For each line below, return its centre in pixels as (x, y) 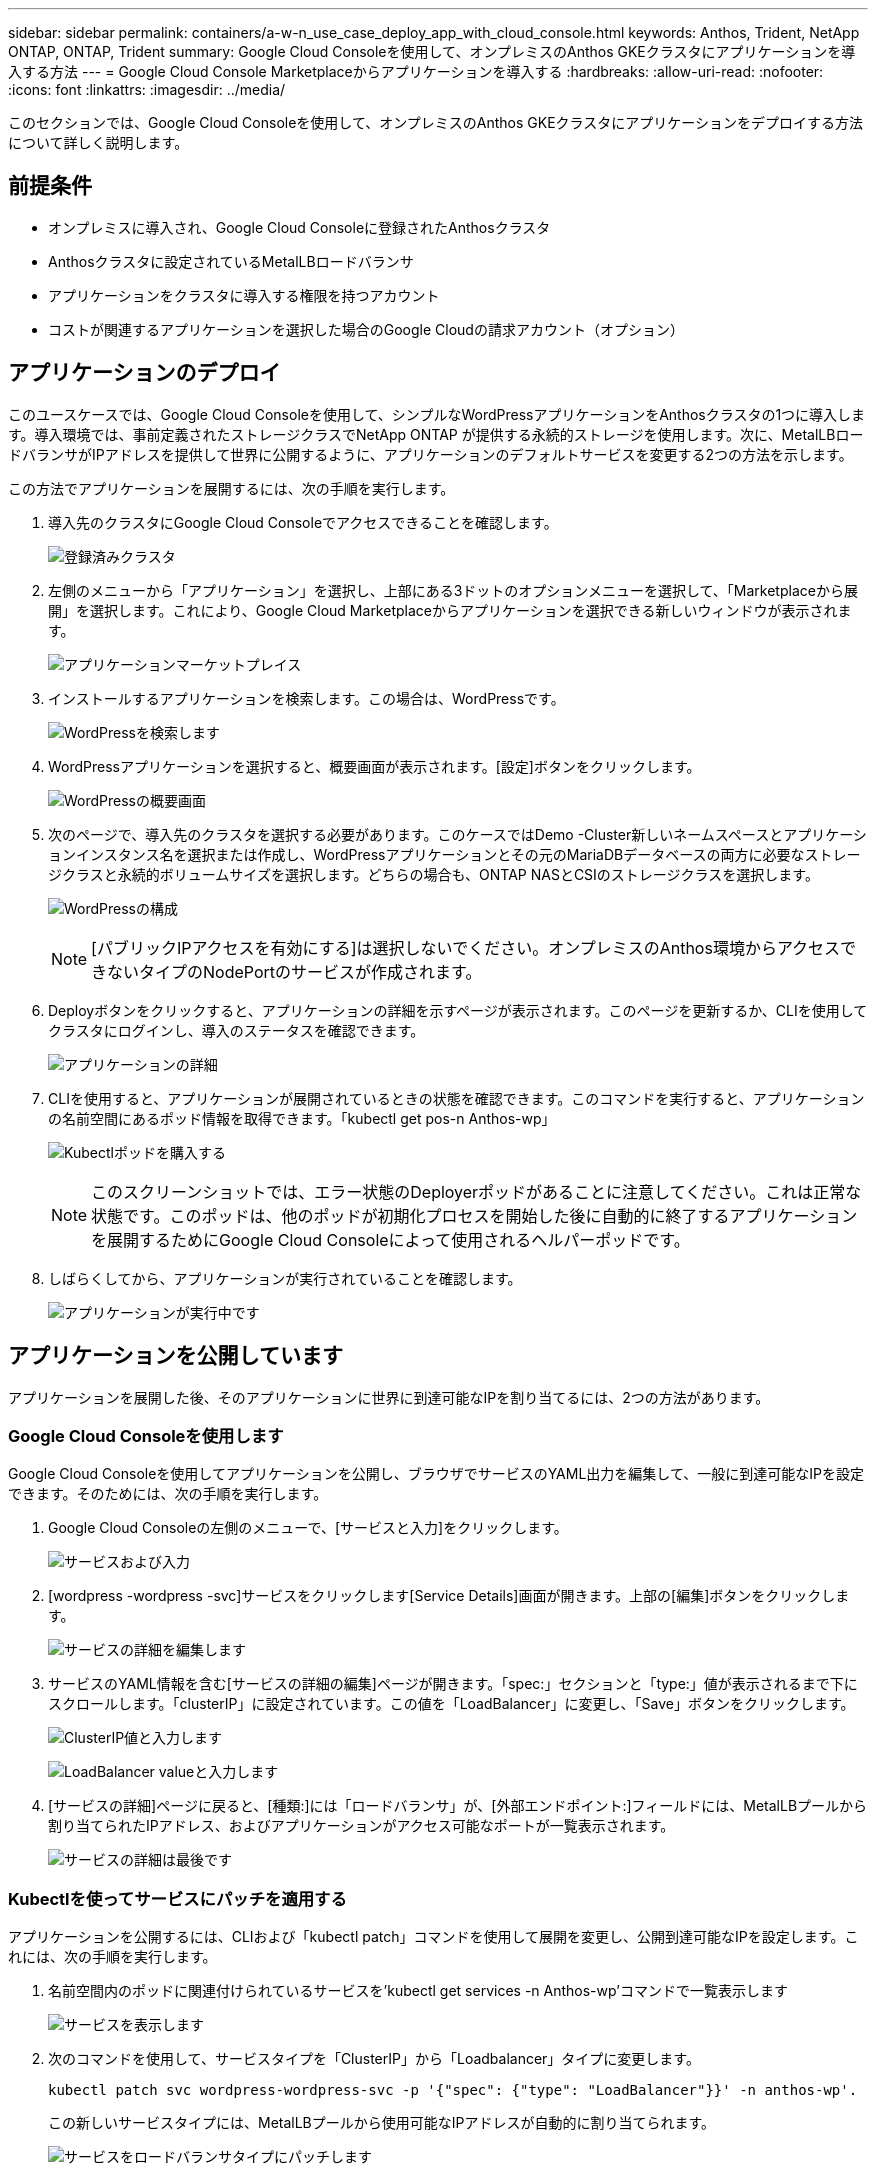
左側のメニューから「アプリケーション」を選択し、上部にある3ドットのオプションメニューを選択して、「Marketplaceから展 (453, 590)
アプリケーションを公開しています (175, 1356)
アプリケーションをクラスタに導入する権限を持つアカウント (244, 295)
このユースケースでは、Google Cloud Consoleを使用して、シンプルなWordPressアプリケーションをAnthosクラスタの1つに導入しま (437, 414)
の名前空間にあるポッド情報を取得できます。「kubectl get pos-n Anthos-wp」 (302, 1118)
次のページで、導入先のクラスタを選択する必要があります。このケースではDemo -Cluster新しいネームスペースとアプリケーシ (457, 834)
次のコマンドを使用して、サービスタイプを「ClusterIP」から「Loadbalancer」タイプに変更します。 (374, 2059)
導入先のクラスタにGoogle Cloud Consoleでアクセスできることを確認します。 (303, 522)
